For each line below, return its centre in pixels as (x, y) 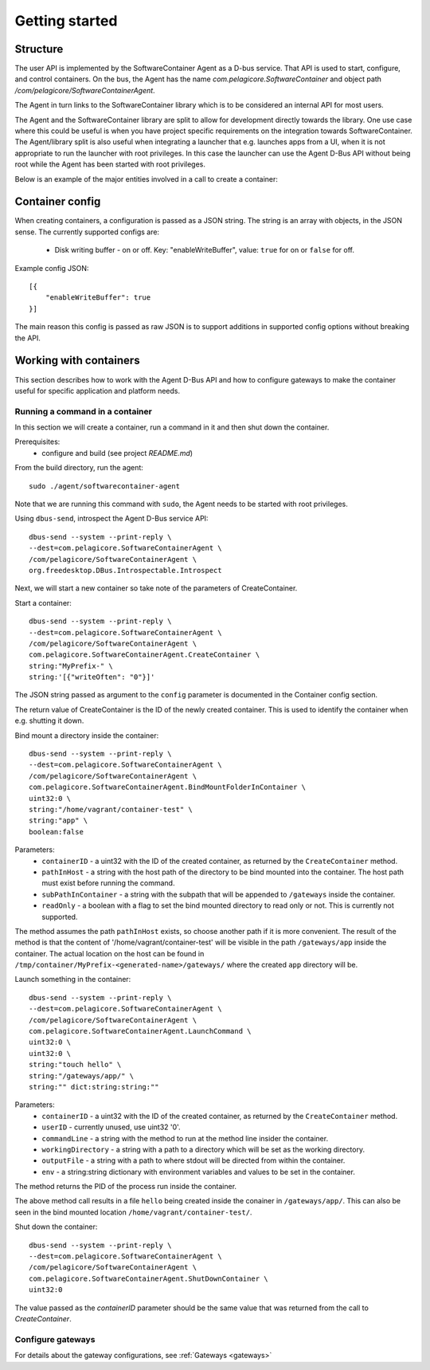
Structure (39, 49)
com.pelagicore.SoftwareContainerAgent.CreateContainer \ (145, 655)
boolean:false (56, 832)
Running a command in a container (84, 411)
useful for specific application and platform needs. (98, 391)
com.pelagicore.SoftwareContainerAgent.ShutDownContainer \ (149, 1278)
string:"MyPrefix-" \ (71, 666)
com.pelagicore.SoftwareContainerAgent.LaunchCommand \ (140, 1031)
